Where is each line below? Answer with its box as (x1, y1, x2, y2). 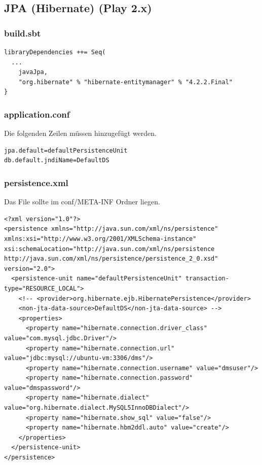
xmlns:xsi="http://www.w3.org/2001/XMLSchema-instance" (4, 235, 197, 242)
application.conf (4, 108, 70, 120)
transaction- (185, 275, 229, 282)
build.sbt (4, 26, 41, 39)
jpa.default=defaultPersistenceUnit (4, 147, 128, 154)
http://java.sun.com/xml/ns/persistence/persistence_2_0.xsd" (4, 255, 218, 263)
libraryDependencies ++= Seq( (4, 49, 106, 56)
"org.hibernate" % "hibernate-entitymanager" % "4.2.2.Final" (18, 78, 233, 86)
